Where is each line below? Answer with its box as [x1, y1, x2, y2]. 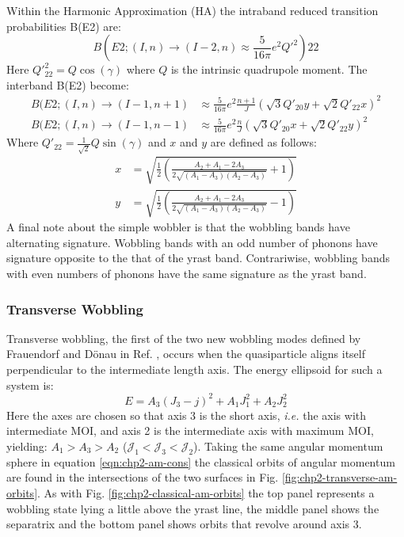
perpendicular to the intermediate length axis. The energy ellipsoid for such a [6, 361, 383, 378]
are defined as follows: [210, 134, 317, 150]
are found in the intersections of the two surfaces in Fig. [6, 469, 279, 486]
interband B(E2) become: [6, 76, 129, 93]
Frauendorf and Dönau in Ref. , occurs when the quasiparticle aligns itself [6, 345, 365, 362]
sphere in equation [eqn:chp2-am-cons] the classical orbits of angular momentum [6, 453, 395, 470]
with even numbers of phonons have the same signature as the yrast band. [6, 265, 367, 282]
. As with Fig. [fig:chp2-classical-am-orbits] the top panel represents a [37, 484, 375, 501]
